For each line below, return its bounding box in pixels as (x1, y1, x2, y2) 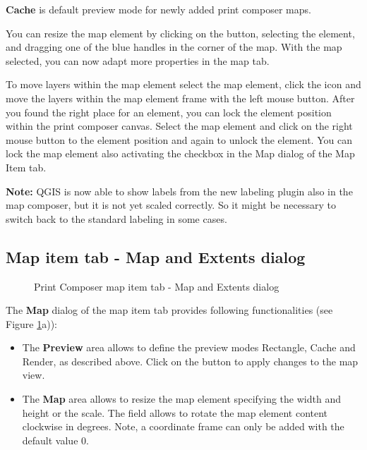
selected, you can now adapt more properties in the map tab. (6, 53, 270, 68)
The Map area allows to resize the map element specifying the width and (22, 391, 341, 406)
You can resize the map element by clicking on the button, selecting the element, (6, 25, 355, 40)
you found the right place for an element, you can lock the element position (6, 104, 332, 119)
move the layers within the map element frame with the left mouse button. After (6, 90, 355, 105)
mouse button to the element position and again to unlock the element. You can (6, 132, 352, 147)
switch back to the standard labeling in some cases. (6, 211, 227, 226)
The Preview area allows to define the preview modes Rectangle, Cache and (22, 340, 356, 355)
